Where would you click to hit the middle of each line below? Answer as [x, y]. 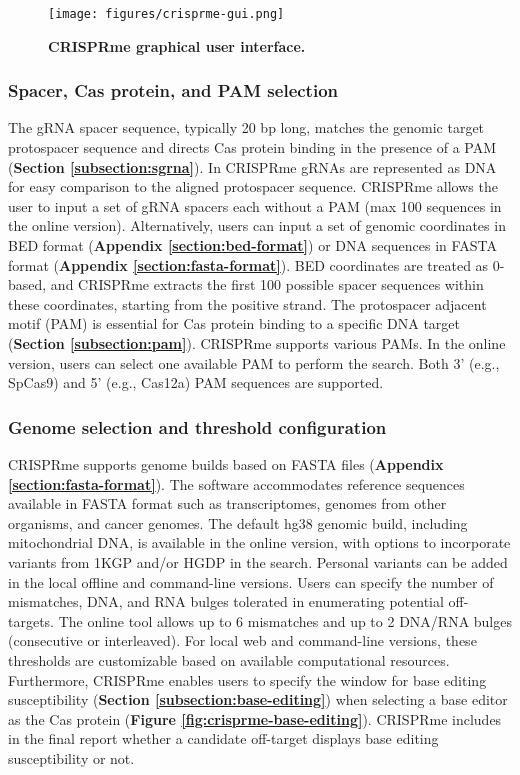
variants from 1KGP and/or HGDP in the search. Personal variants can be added [258, 561]
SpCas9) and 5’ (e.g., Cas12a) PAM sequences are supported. [196, 382]
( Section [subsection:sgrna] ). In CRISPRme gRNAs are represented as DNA [252, 166]
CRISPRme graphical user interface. [177, 45]
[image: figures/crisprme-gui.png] [166, 14]
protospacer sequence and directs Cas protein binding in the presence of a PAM [252, 147]
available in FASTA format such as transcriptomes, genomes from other [227, 503]
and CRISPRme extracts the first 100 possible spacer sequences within [267, 284]
